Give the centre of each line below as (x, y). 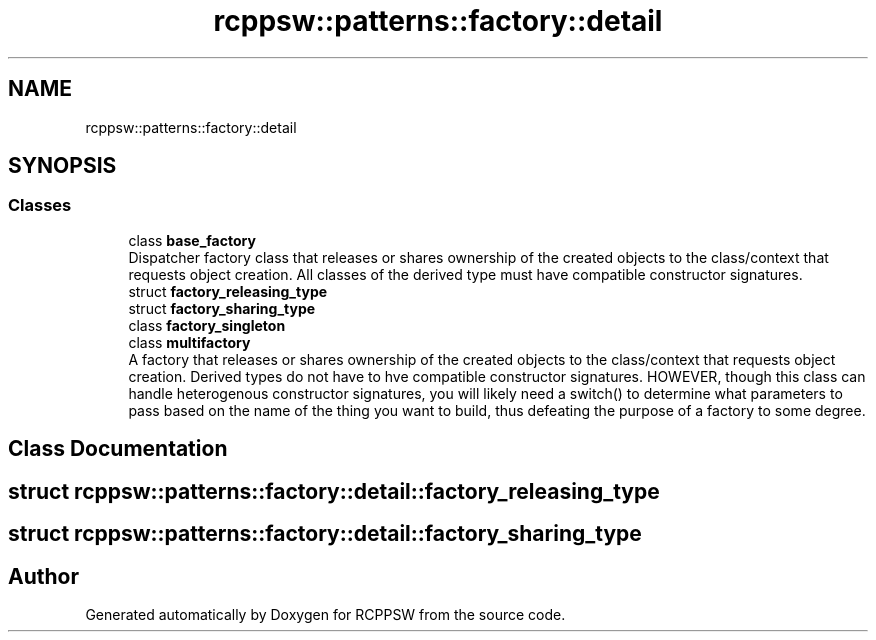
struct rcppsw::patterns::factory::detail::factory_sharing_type (325, 534)
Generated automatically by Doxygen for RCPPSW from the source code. (325, 614)
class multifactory (189, 342)
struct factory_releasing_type (228, 291)
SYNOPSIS (62, 166)
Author (43, 576)
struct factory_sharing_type (222, 308)
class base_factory (192, 240)
